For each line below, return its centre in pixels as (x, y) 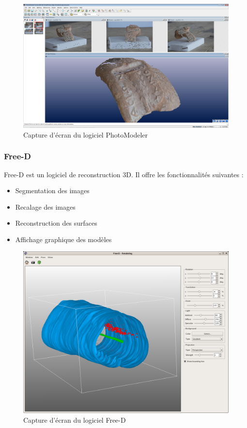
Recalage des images (45, 206)
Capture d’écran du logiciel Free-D (75, 420)
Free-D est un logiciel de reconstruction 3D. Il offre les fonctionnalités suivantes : (124, 174)
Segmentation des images (52, 191)
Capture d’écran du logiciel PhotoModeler (86, 134)
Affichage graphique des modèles (63, 239)
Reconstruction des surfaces (56, 223)
